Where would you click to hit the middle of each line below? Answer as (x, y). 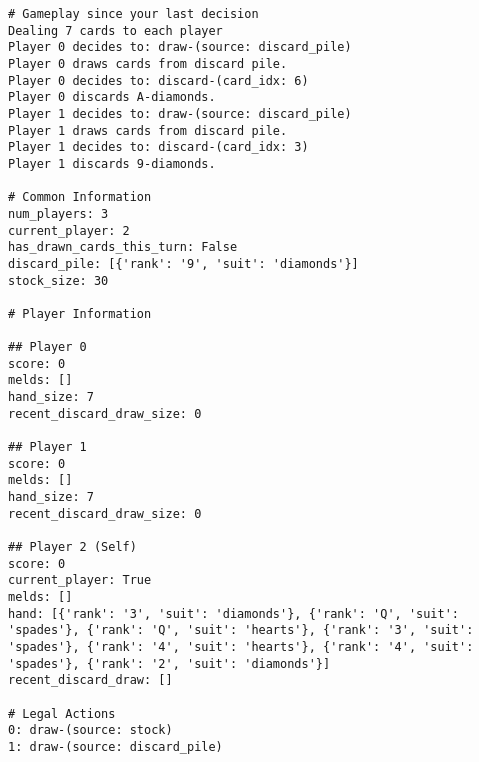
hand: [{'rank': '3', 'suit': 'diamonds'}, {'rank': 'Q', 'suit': (234, 613)
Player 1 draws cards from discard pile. (148, 130)
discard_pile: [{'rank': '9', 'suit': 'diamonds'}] (183, 263)
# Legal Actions (62, 713)
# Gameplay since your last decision (133, 14)
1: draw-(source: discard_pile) (115, 746)
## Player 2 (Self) (72, 547)
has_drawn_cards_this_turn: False (123, 247)
